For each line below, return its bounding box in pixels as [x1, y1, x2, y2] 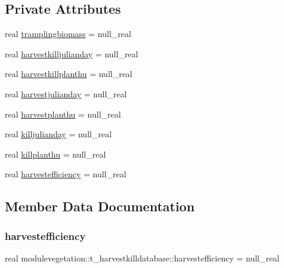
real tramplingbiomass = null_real [5, 27, 131, 40]
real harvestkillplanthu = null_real [5, 67, 132, 80]
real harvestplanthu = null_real [5, 107, 121, 120]
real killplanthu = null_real [5, 147, 106, 160]
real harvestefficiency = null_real [5, 168, 126, 180]
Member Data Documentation [5, 197, 195, 215]
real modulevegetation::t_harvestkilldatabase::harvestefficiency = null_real [5, 251, 280, 264]
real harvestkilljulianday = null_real [5, 47, 138, 60]
